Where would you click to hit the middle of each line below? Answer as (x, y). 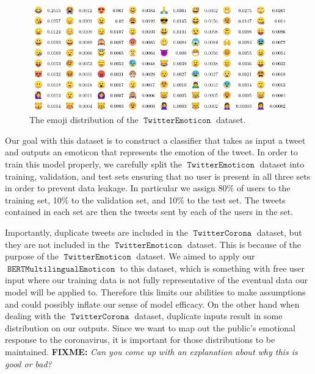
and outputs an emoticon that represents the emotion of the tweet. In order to (151, 152)
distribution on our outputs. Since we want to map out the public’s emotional (150, 327)
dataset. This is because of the (244, 244)
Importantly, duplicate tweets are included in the (97, 232)
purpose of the (32, 256)
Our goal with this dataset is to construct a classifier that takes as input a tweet (155, 140)
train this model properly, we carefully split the (94, 164)
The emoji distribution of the (84, 120)
